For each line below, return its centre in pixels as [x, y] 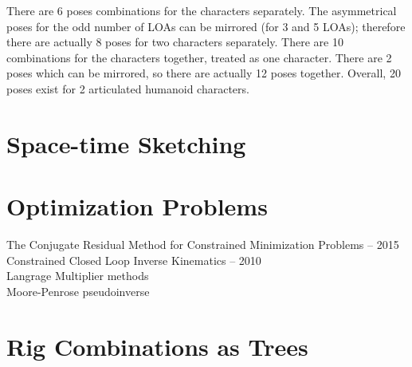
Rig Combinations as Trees [157, 346]
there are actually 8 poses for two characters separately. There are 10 [175, 42]
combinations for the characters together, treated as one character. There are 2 [199, 57]
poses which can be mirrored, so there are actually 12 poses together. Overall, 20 [204, 73]
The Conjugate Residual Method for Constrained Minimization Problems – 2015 [203, 245]
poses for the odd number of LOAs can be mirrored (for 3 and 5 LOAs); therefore [206, 26]
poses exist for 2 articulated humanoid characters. [128, 88]
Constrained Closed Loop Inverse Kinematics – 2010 [134, 260]
